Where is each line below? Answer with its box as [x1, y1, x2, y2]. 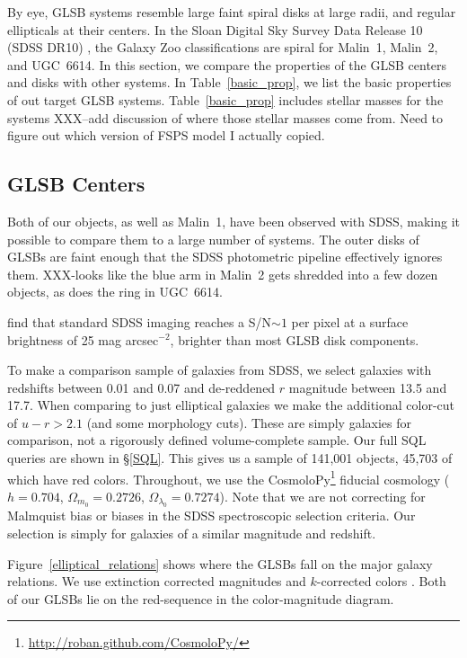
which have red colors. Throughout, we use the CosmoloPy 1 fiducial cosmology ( [7, 467, 450, 488]
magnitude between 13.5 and [288, 378, 447, 396]
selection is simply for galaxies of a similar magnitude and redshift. [7, 523, 376, 542]
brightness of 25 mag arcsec [7, 330, 159, 349]
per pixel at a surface [291, 312, 409, 331]
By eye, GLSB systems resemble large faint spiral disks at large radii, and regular [7, 3, 456, 21]
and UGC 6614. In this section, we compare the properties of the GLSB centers [7, 55, 447, 74]
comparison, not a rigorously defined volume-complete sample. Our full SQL [7, 431, 427, 449]
